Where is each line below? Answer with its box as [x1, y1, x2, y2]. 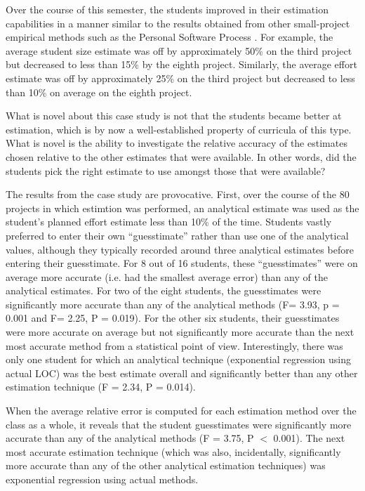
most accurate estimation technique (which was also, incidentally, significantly [6, 444, 341, 459]
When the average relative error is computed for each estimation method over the [6, 403, 357, 418]
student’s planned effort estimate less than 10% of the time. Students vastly [6, 214, 332, 229]
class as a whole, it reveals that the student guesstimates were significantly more [6, 417, 352, 431]
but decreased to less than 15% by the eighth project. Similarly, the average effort [6, 57, 357, 72]
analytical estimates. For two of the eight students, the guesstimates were [6, 283, 321, 298]
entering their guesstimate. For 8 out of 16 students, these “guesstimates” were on [6, 256, 358, 270]
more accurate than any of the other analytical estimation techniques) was [6, 458, 326, 473]
